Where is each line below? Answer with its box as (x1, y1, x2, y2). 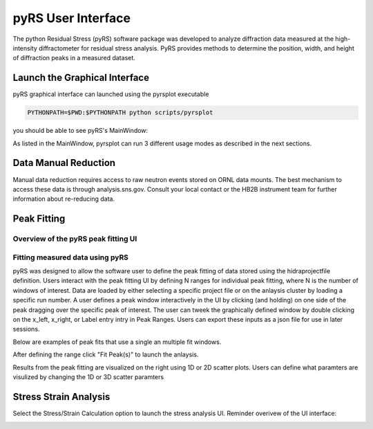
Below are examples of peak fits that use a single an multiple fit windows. (12, 338, 222, 346)
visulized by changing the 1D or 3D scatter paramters (12, 372, 164, 381)
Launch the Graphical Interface (12, 72, 150, 84)
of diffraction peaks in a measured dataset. (12, 54, 136, 62)
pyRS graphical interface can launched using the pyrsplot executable (12, 90, 209, 98)
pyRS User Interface (12, 10, 131, 26)
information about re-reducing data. (12, 194, 115, 203)
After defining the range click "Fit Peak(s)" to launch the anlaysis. (12, 350, 199, 359)
